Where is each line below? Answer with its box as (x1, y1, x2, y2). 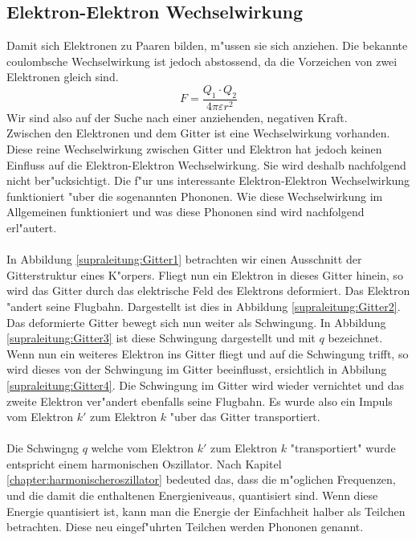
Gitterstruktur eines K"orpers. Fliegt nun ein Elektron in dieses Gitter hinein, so (6, 266, 403, 283)
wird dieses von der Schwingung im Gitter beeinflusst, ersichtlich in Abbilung (6, 361, 387, 378)
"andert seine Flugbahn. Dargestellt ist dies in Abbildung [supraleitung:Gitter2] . (6, 297, 401, 314)
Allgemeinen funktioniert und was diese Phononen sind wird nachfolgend (6, 203, 365, 220)
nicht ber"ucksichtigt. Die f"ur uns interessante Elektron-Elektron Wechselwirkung (6, 172, 410, 189)
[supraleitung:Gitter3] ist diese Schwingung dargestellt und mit (6, 329, 316, 346)
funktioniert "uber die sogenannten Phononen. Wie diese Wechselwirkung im (6, 187, 383, 204)
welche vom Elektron (91, 440, 194, 456)
